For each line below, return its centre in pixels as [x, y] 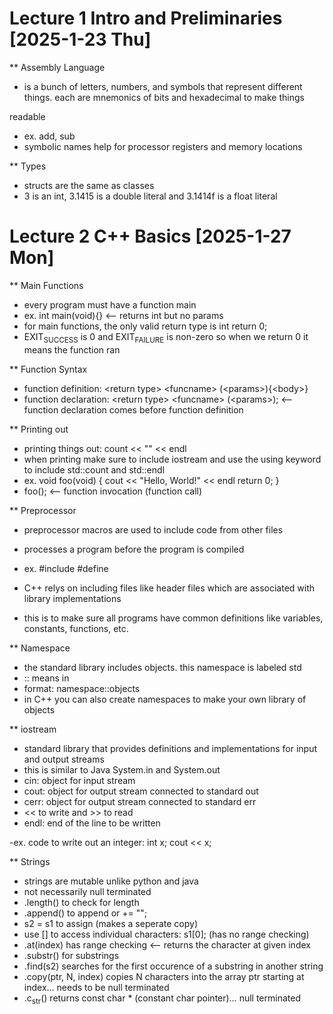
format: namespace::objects [82, 688]
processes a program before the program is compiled [134, 549]
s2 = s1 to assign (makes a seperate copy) [111, 923]
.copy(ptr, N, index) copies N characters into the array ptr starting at [164, 976]
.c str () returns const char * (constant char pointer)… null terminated [162, 999]
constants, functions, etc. [76, 628]
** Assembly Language [57, 67]
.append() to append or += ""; [85, 913]
